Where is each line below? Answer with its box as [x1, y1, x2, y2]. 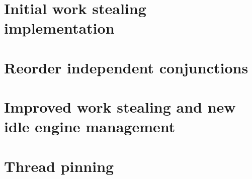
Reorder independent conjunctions [4, 57, 248, 77]
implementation [4, 18, 115, 38]
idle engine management [4, 116, 176, 137]
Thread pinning [4, 155, 114, 176]
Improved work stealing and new [4, 97, 236, 117]
